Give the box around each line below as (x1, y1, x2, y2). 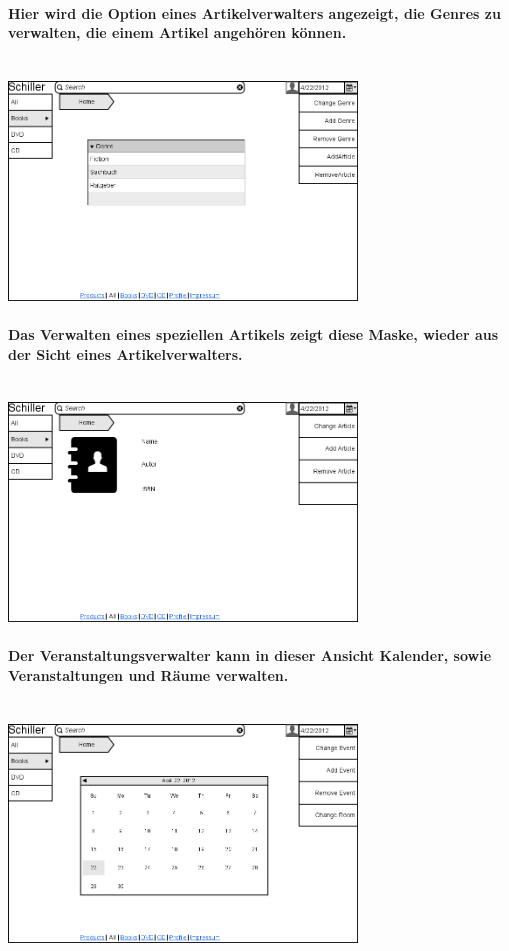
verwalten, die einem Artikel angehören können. (8, 22, 347, 43)
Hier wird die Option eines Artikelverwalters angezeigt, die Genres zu (8, 2, 501, 23)
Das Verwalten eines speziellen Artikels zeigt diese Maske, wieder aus (8, 323, 499, 344)
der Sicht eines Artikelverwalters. (8, 343, 243, 364)
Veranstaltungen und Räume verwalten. (8, 664, 289, 685)
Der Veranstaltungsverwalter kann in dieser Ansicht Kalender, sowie (8, 645, 492, 666)
